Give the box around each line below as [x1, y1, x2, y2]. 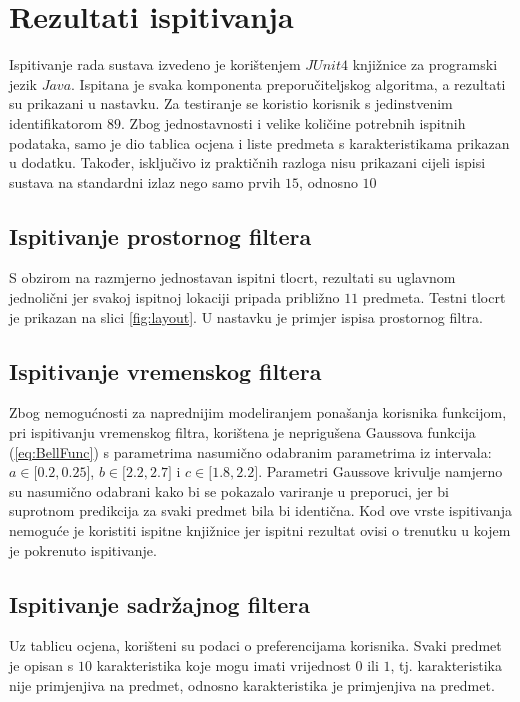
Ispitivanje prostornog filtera [9, 220, 312, 251]
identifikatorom [9, 112, 103, 133]
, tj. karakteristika [390, 655, 502, 676]
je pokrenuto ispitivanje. [9, 539, 157, 560]
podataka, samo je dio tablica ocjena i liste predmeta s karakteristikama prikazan [9, 132, 510, 153]
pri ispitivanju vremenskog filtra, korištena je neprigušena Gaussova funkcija [9, 422, 476, 443]
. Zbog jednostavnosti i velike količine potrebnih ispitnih [121, 112, 466, 133]
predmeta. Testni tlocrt [362, 287, 506, 308]
